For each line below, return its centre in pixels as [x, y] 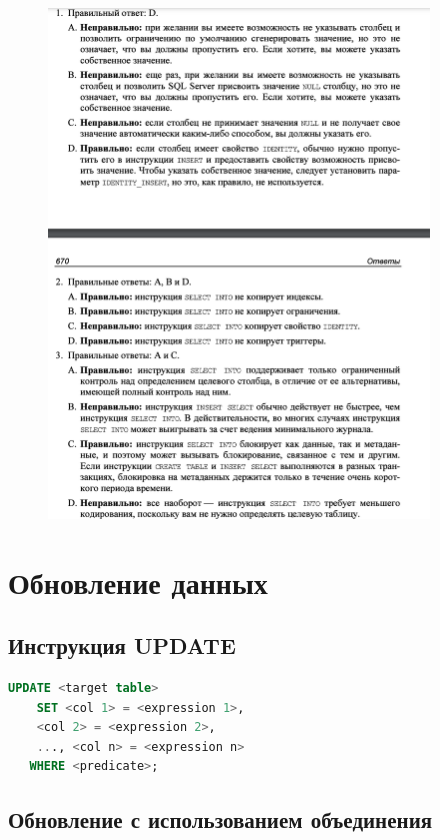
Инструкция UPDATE [122, 645]
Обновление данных [138, 581]
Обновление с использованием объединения [220, 819]
